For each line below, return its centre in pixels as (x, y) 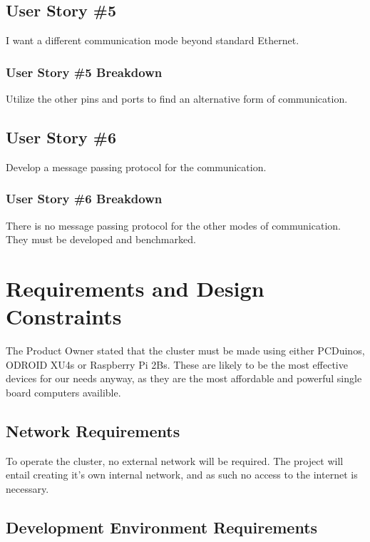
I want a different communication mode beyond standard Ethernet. (153, 40)
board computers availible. (63, 392)
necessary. (27, 488)
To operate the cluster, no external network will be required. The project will (175, 460)
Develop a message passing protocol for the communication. (136, 167)
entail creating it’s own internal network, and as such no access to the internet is (182, 475)
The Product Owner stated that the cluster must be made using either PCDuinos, (185, 351)
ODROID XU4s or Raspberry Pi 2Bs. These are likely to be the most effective (177, 364)
